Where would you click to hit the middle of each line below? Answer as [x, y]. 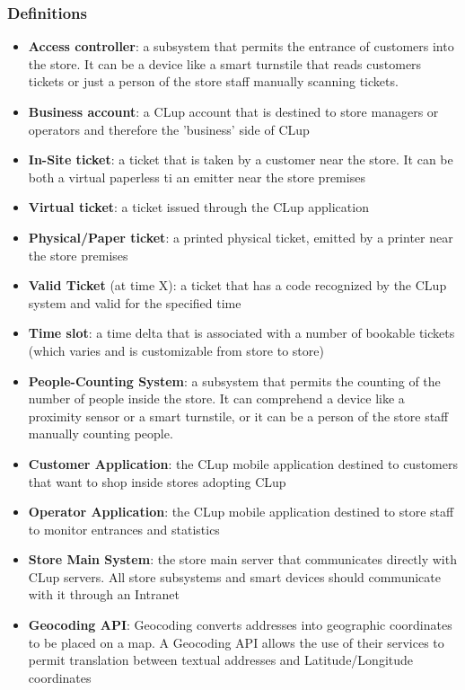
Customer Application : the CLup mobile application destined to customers [243, 463]
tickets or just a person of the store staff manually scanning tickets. [213, 81]
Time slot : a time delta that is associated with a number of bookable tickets [241, 333]
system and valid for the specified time [135, 302]
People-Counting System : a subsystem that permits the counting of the [234, 380]
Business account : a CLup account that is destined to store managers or [233, 111]
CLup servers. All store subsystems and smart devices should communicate [234, 576]
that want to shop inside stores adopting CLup [157, 481]
